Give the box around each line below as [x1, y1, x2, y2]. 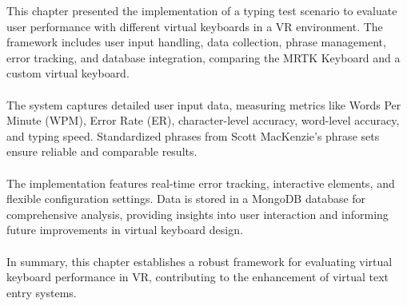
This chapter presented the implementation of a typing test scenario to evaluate [6, 2, 397, 18]
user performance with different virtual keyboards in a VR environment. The [6, 18, 383, 34]
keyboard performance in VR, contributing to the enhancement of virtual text [6, 268, 389, 285]
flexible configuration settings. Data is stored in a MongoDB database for [6, 190, 366, 207]
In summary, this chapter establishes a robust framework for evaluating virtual [6, 252, 393, 269]
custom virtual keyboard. [6, 65, 130, 81]
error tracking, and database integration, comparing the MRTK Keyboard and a [6, 49, 401, 66]
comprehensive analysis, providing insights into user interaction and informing [6, 205, 389, 222]
